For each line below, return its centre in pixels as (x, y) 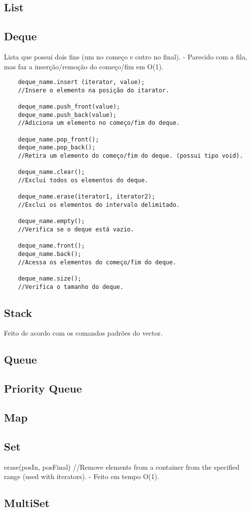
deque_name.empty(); (51, 221)
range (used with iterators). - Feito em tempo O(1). (82, 476)
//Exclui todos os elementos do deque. (83, 181)
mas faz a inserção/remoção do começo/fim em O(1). (84, 66)
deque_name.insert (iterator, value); (81, 82)
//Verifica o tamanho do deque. (71, 287)
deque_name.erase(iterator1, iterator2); (86, 197)
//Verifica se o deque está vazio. (76, 229)
